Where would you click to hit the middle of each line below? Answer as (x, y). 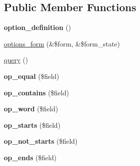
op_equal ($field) (32, 76)
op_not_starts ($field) (41, 141)
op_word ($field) (31, 109)
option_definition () (37, 27)
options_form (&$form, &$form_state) (62, 43)
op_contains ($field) (36, 92)
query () (16, 60)
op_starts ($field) (32, 125)
